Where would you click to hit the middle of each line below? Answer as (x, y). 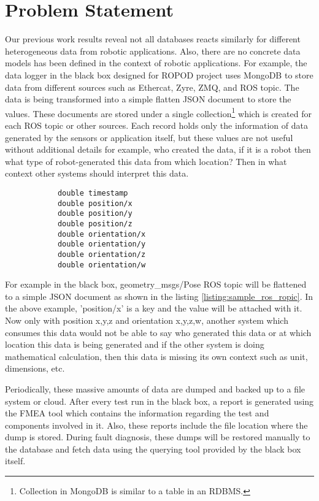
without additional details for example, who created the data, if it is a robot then (158, 149)
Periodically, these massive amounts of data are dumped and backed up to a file (155, 388)
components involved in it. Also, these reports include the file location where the (156, 425)
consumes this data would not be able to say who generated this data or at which (158, 332)
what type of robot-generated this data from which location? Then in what (146, 161)
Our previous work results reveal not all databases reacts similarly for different (153, 39)
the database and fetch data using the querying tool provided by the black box (153, 449)
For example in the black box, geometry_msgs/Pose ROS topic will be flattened (156, 284)
